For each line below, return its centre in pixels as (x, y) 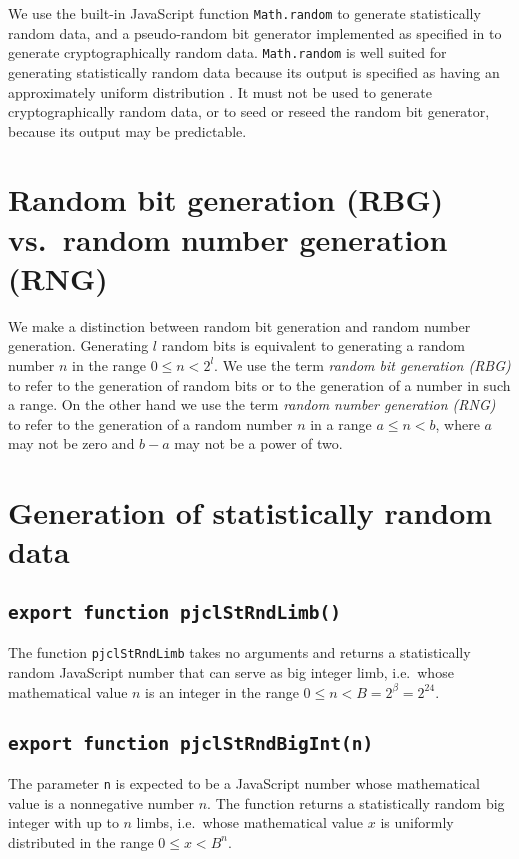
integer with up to (63, 822)
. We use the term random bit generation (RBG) (362, 364)
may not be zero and (71, 443)
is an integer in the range (222, 691)
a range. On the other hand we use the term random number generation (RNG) (252, 404)
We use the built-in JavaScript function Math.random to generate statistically (244, 13)
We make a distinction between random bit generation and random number (239, 325)
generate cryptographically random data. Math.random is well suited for (227, 52)
